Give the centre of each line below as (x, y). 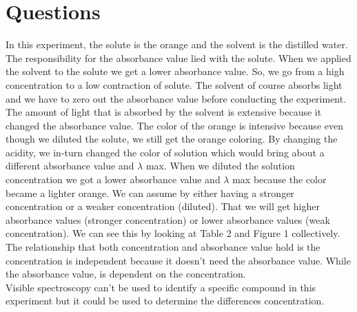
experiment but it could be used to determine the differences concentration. (165, 301)
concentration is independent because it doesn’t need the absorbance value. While (178, 260)
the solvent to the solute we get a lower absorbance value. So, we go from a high (175, 71)
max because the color (279, 179)
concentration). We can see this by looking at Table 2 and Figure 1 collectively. (173, 233)
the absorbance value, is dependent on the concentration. (126, 274)
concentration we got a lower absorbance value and (113, 179)
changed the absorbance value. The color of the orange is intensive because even (174, 125)
